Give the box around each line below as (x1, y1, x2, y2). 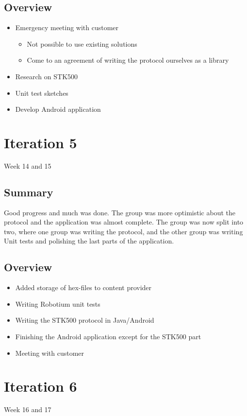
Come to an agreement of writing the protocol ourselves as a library (27, 55, 229, 65)
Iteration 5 (4, 132, 77, 152)
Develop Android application (15, 104, 101, 114)
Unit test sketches (15, 87, 68, 98)
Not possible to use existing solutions (27, 38, 137, 49)
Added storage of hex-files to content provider (15, 282, 152, 293)
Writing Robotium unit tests (15, 298, 100, 309)
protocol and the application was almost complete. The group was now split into (4, 217, 244, 227)
